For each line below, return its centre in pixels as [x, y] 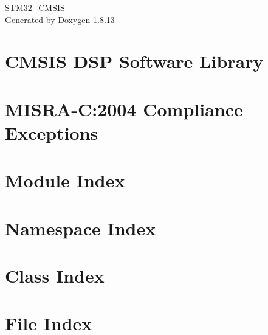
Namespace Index [81, 228]
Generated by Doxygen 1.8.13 [60, 19]
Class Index [55, 276]
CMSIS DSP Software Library [134, 61]
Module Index [65, 180]
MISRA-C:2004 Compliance [124, 109]
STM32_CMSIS [35, 7]
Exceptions [52, 132]
